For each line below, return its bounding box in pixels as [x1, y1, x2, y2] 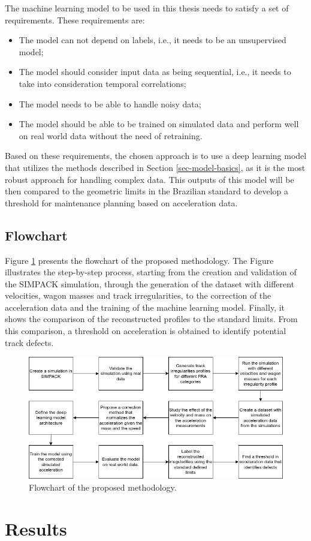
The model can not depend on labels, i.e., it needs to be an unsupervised [19, 34, 286, 46]
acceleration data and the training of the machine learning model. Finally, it [5, 300, 285, 313]
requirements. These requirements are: [5, 13, 145, 26]
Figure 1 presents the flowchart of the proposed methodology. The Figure [5, 254, 274, 266]
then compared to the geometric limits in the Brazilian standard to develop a [5, 185, 288, 197]
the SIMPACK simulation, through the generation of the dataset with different [5, 277, 295, 290]
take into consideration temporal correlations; [19, 77, 186, 89]
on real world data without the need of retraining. [19, 129, 203, 142]
